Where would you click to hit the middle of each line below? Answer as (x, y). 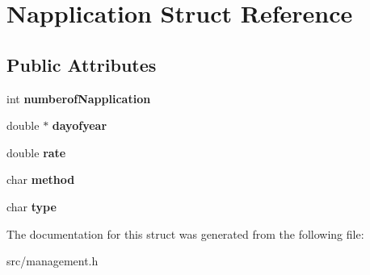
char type (32, 206)
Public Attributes (82, 64)
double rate (36, 152)
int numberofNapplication (79, 98)
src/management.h (53, 261)
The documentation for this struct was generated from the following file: (185, 233)
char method (41, 179)
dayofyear (80, 125)
